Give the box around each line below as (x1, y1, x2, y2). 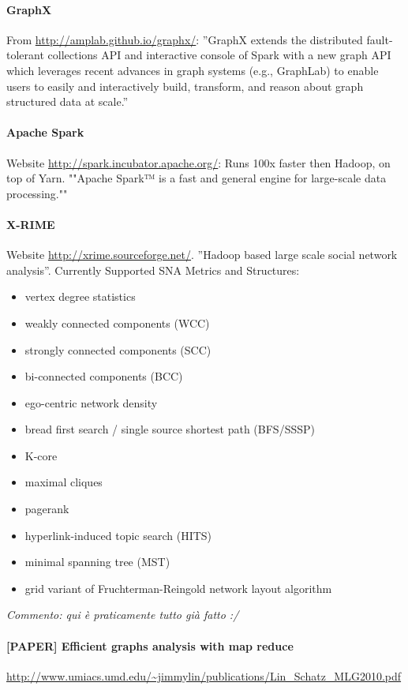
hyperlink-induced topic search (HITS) (24, 527, 212, 543)
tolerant (6, 47, 44, 63)
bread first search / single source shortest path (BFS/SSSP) (24, 421, 315, 437)
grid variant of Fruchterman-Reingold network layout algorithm (24, 579, 332, 596)
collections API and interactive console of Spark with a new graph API (47, 47, 391, 63)
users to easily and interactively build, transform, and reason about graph (6, 77, 364, 94)
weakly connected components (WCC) (24, 314, 210, 331)
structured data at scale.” (6, 93, 129, 110)
